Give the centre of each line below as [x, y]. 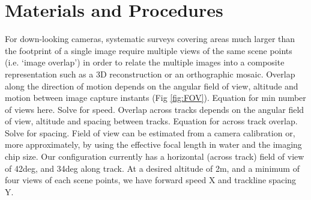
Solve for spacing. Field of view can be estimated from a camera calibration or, [150, 132]
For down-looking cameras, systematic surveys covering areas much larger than [150, 39]
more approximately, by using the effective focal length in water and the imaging [153, 144]
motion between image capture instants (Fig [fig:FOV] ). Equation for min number [155, 98]
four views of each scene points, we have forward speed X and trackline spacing [151, 180]
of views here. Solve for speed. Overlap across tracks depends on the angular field [155, 109]
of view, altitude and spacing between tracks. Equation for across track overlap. [151, 121]
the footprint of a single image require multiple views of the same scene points [149, 50]
